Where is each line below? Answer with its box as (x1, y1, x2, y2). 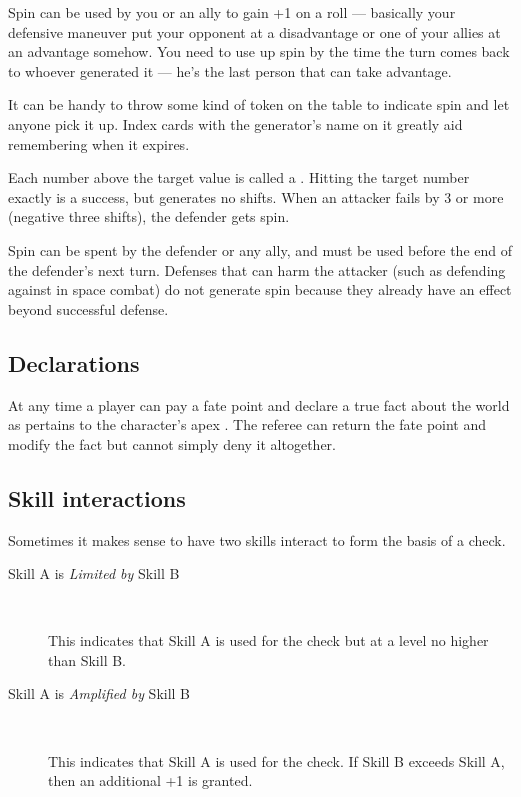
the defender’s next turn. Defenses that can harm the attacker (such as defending (8, 259, 506, 280)
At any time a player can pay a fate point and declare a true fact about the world (8, 394, 510, 415)
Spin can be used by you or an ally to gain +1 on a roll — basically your (8, 2, 456, 22)
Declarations (8, 347, 140, 378)
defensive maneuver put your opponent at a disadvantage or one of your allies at (8, 21, 501, 42)
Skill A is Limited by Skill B (8, 563, 180, 584)
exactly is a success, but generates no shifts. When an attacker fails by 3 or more (8, 186, 504, 207)
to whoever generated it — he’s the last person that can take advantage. (8, 60, 452, 81)
